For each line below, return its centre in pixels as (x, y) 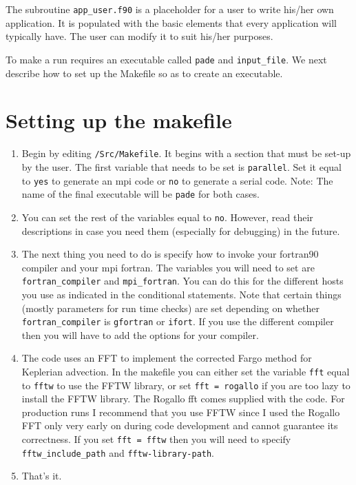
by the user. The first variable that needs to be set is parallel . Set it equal (181, 166)
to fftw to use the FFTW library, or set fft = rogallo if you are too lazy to (186, 385)
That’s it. (42, 476)
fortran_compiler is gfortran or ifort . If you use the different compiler (178, 321)
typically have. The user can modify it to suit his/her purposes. (139, 36)
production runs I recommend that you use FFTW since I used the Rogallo (181, 412)
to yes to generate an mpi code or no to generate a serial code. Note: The (177, 180)
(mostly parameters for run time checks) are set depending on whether (170, 308)
